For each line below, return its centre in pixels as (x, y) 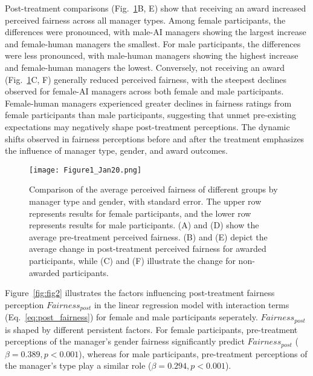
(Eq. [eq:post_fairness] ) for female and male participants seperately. (131, 317)
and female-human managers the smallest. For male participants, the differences (153, 43)
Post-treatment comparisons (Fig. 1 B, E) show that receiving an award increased (156, 8)
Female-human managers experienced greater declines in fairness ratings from (148, 103)
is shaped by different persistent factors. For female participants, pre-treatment (151, 329)
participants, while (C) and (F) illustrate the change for (132, 260)
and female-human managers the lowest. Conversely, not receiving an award (145, 67)
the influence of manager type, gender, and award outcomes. (116, 150)
